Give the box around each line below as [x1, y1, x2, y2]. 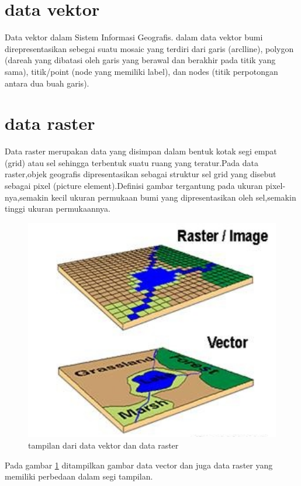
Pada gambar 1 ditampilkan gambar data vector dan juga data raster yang [5, 459, 273, 471]
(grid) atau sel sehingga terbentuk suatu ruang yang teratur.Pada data [5, 156, 258, 168]
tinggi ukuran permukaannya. [5, 202, 110, 215]
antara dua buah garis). [5, 77, 89, 89]
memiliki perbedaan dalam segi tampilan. [5, 470, 153, 482]
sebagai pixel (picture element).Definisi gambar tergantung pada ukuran [5, 180, 263, 191]
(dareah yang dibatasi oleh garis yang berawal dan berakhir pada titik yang [5, 54, 276, 66]
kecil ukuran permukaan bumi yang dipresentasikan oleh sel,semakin [51, 191, 296, 203]
